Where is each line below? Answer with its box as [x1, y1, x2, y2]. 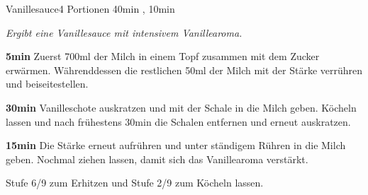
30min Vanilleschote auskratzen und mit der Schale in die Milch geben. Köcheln [6, 100, 357, 114]
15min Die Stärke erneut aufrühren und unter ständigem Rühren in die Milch [6, 138, 346, 153]
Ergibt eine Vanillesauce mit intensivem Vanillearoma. [6, 25, 242, 40]
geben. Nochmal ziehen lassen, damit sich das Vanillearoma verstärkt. [6, 151, 308, 166]
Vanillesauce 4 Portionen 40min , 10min [6, 1, 175, 16]
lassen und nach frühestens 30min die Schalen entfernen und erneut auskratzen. [6, 114, 351, 129]
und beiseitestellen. [6, 76, 89, 91]
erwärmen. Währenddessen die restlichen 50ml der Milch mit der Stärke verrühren [6, 62, 363, 77]
